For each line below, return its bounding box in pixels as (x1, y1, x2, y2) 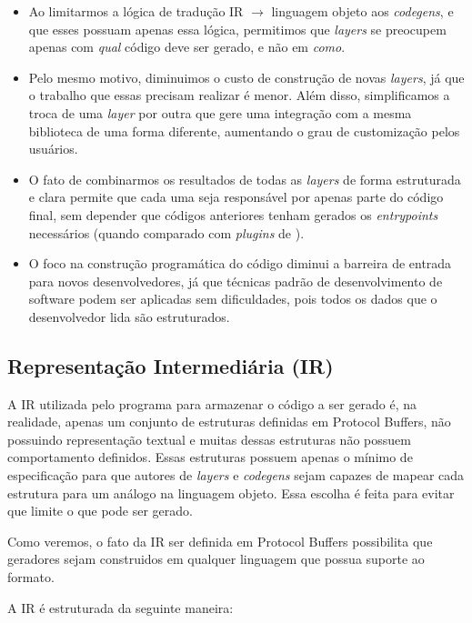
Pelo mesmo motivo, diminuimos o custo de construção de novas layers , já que (28, 67, 465, 86)
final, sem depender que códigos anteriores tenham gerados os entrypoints (28, 205, 438, 224)
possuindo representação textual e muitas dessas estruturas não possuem (7, 429, 411, 448)
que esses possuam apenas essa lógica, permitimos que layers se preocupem (28, 19, 447, 38)
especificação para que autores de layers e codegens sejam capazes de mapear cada (7, 466, 465, 485)
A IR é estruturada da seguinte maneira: (7, 598, 234, 617)
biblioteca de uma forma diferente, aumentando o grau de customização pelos (28, 121, 460, 140)
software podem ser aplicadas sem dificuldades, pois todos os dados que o (28, 289, 437, 308)
